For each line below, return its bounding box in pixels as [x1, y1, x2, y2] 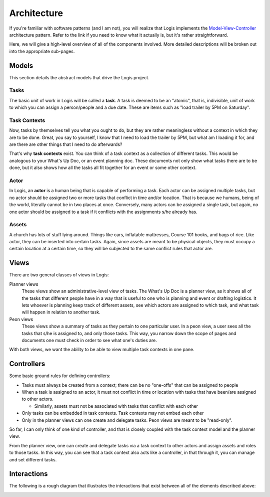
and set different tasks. [9, 456, 57, 462]
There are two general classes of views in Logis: [9, 272, 109, 278]
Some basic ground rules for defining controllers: [9, 373, 110, 379]
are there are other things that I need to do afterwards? [9, 141, 122, 147]
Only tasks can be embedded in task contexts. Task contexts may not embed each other [21, 410, 204, 416]
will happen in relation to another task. [21, 309, 100, 315]
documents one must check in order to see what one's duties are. [21, 337, 157, 343]
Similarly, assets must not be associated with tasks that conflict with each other [34, 403, 198, 409]
